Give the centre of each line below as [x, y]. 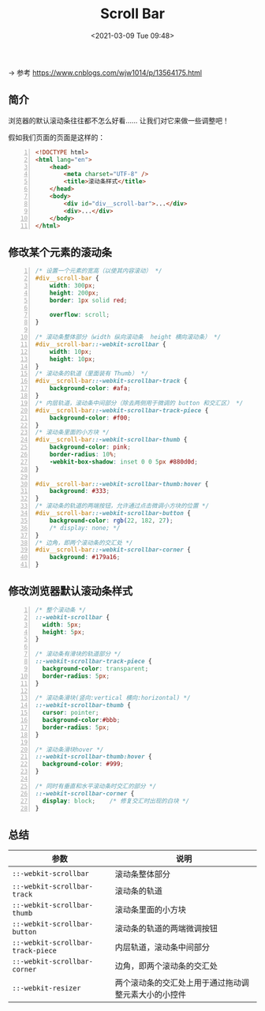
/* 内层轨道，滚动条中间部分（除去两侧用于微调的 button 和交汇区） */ [139, 403]
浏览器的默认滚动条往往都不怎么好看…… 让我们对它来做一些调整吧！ [119, 120]
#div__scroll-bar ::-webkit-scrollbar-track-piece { [122, 410]
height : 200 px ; [74, 293]
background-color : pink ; [90, 447]
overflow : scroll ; [80, 315]
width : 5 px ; [62, 625]
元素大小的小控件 [155, 994]
